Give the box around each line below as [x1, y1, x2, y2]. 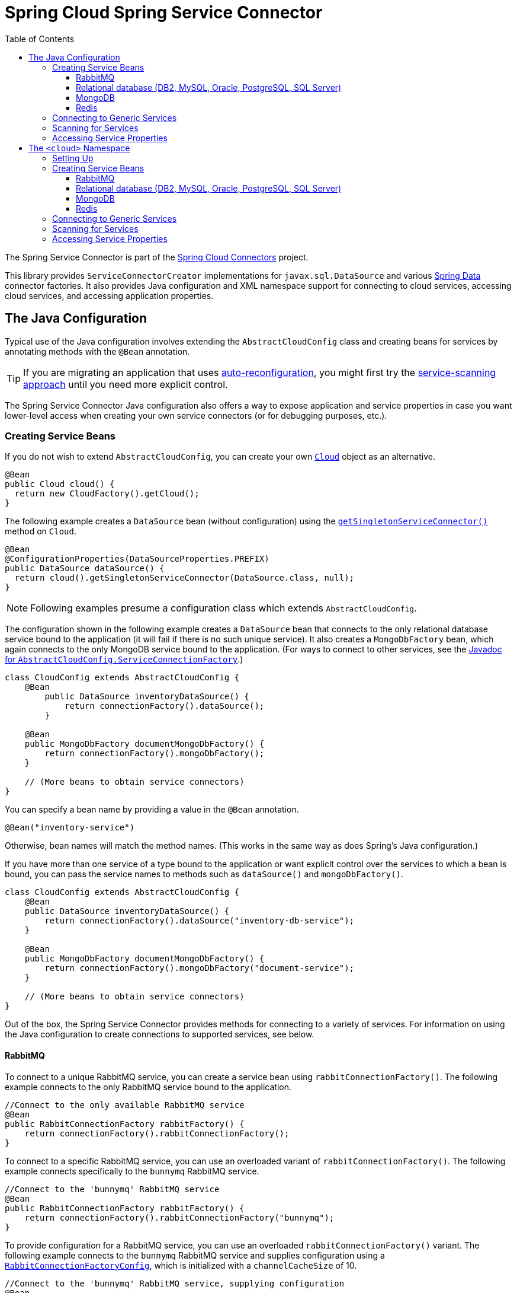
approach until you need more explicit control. [23, 378, 228, 390]
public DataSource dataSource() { [5, 563, 165, 574]
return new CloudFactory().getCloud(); [14, 489, 200, 499]
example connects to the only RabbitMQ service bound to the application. [5, 1081, 292, 1092]
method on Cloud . [5, 526, 76, 537]
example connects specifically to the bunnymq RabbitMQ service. [5, 1165, 259, 1176]
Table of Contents [5, 33, 75, 44]
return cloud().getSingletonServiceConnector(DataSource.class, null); [14, 573, 355, 583]
